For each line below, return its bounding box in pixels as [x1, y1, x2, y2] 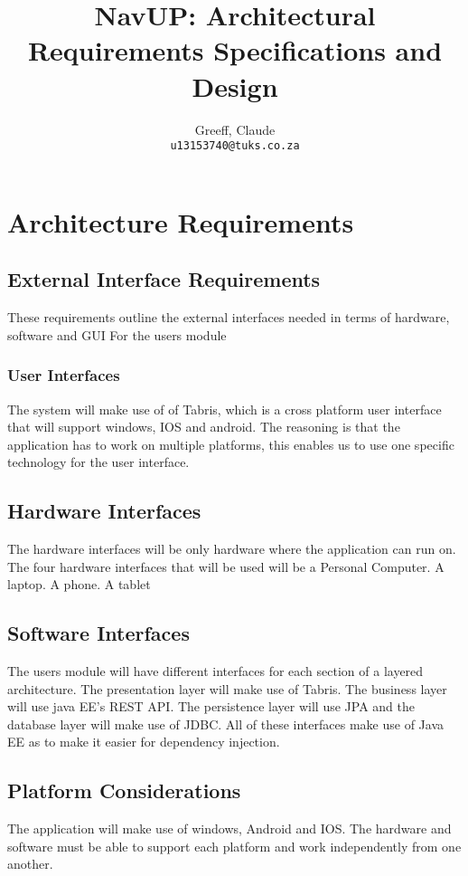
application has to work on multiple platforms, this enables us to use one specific [7, 434, 454, 453]
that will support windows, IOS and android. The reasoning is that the [7, 417, 400, 436]
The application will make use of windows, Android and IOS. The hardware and [7, 819, 452, 838]
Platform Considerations [7, 776, 241, 805]
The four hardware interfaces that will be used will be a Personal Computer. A [7, 557, 445, 576]
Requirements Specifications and [27, 32, 443, 69]
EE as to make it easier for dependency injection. [7, 732, 280, 751]
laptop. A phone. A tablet [7, 575, 151, 594]
